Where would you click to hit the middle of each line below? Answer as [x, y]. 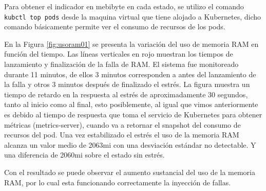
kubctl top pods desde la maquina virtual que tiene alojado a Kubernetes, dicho [133, 16]
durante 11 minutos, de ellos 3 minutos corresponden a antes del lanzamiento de [130, 74]
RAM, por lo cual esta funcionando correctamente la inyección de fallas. [118, 182]
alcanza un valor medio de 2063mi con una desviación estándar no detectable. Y [130, 144]
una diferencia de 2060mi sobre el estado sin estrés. [84, 155]
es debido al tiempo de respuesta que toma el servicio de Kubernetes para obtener [133, 114]
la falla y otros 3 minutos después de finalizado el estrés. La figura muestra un [127, 84]
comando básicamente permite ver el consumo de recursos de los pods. [115, 27]
